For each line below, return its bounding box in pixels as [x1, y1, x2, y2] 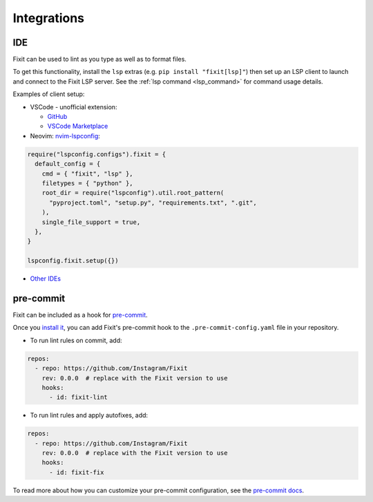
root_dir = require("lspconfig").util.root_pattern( [41, 189, 224, 197]
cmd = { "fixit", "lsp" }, [41, 169, 134, 178]
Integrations [12, 10, 85, 26]
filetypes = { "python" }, [41, 179, 134, 187]
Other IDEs [30, 275, 61, 283]
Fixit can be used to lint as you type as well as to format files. [12, 55, 186, 64]
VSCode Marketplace [47, 122, 108, 131]
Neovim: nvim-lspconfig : [30, 131, 100, 140]
